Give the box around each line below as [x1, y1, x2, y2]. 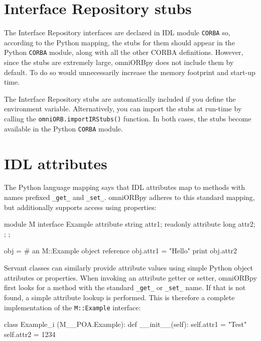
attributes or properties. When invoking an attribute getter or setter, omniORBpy [4, 272, 257, 283]
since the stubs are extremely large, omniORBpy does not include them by [4, 57, 234, 67]
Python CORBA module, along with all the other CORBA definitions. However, [4, 47, 243, 57]
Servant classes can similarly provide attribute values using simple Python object [4, 262, 253, 273]
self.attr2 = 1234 [4, 328, 56, 339]
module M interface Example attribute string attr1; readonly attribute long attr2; [4, 219, 255, 229]
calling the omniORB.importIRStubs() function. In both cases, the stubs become [4, 113, 251, 123]
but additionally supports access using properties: [4, 201, 157, 212]
